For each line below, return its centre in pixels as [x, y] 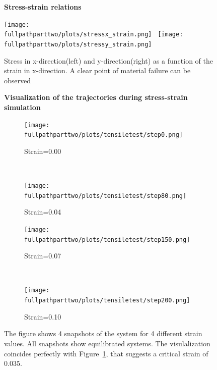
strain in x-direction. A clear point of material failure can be [97, 70]
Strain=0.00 [43, 151]
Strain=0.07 [43, 256]
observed [18, 80]
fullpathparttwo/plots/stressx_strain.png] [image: [94, 35]
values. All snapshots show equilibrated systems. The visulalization [107, 343]
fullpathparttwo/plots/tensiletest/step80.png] [105, 196]
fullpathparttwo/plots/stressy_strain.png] [78, 44]
